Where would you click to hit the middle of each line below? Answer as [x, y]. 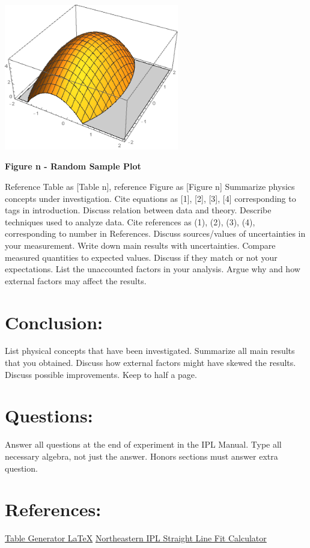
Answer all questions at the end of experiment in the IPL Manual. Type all [143, 444]
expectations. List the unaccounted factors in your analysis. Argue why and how [153, 269]
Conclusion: [54, 322]
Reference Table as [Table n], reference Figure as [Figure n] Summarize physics [150, 186]
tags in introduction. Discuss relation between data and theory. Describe [138, 210]
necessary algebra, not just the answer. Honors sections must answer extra [141, 456]
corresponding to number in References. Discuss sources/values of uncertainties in [155, 233]
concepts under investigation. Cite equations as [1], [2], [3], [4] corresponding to [150, 198]
